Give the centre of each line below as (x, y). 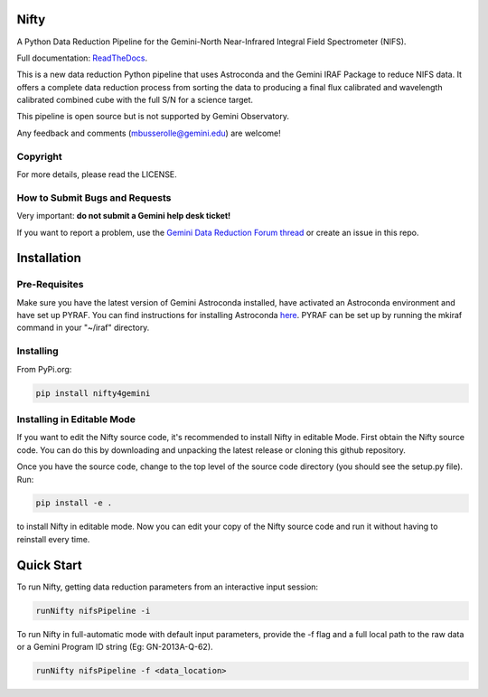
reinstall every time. (53, 539)
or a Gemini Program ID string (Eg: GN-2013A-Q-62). (115, 647)
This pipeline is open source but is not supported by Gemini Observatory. (153, 117)
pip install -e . (74, 503)
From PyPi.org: (44, 369)
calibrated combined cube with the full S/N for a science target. (135, 100)
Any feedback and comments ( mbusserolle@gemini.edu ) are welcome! (149, 133)
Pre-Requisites (50, 285)
